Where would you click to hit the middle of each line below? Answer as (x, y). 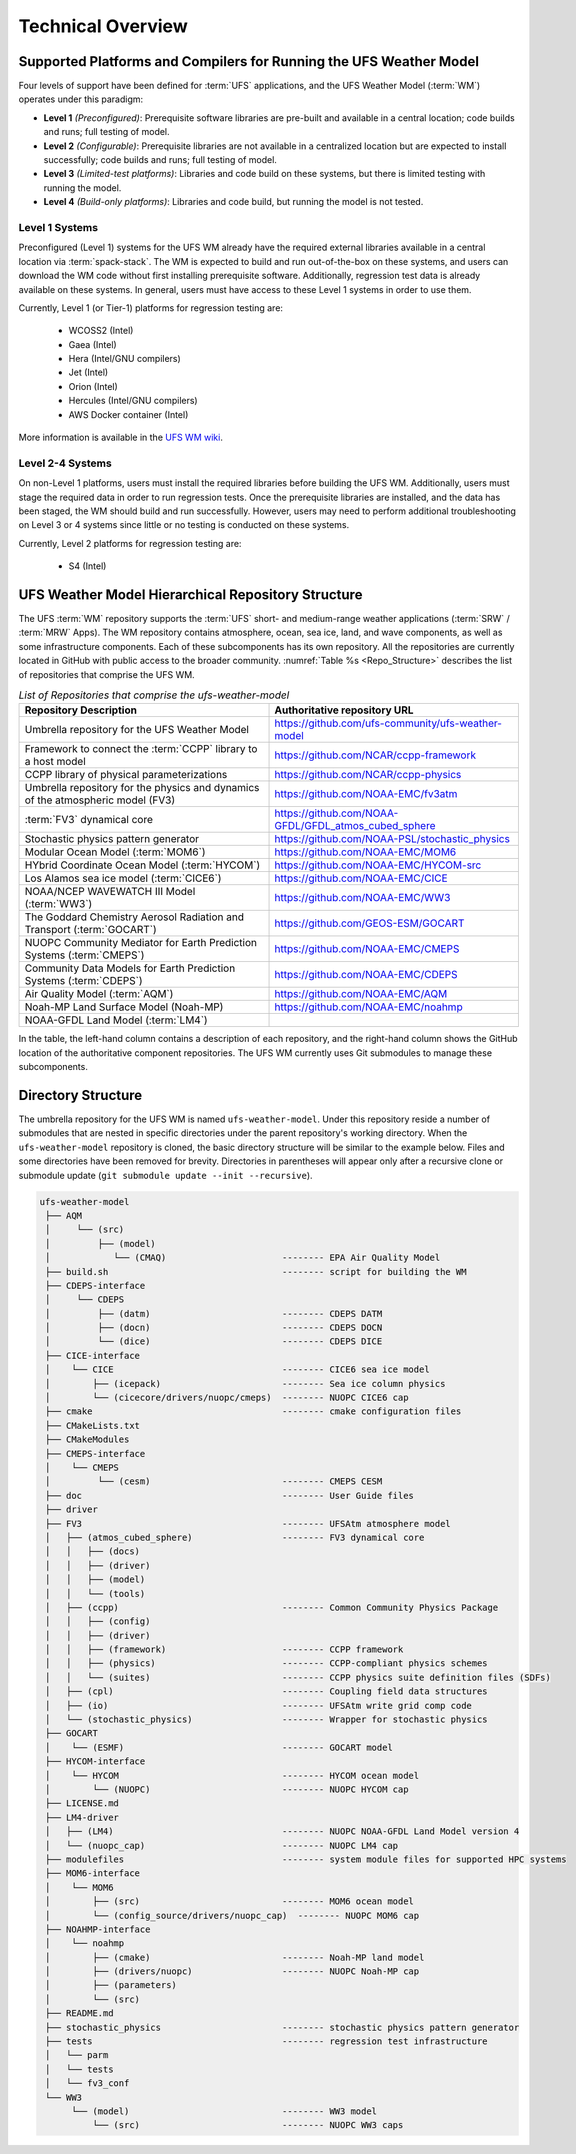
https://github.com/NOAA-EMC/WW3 (362, 898)
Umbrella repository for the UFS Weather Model (137, 730)
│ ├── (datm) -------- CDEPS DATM (214, 1313)
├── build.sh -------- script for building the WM (256, 1271)
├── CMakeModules (87, 1439)
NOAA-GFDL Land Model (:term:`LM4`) (116, 1020)
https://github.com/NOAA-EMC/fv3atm (366, 794)
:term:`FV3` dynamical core (89, 820)
